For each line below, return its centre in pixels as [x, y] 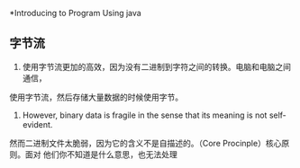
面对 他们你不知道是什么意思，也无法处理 [101, 154]
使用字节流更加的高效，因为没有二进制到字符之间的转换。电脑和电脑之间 [156, 66]
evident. [37, 124]
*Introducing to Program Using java [75, 13]
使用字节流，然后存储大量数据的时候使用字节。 [96, 97]
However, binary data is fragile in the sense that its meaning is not [145, 115]
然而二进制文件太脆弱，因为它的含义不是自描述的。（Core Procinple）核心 [145, 143]
